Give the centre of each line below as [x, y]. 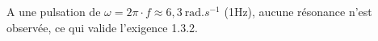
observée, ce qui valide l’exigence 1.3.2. [102, 27]
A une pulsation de [54, 11]
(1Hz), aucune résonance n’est [298, 11]
